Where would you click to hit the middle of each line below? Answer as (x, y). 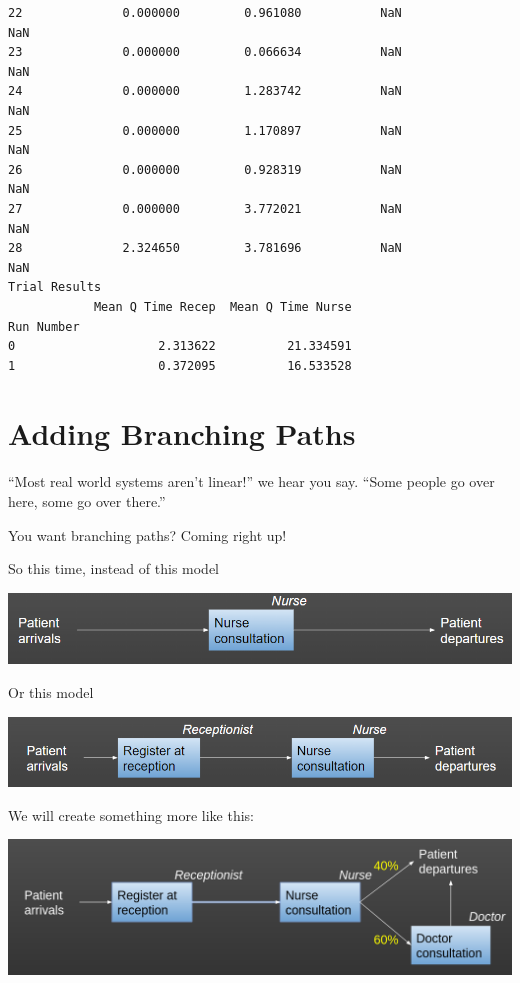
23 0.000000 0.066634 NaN (205, 52)
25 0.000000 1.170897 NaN (205, 130)
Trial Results (55, 287)
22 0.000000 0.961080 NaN (205, 13)
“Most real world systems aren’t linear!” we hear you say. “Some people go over (251, 481)
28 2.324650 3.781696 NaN (205, 248)
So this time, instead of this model (114, 568)
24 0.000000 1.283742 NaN (205, 91)
